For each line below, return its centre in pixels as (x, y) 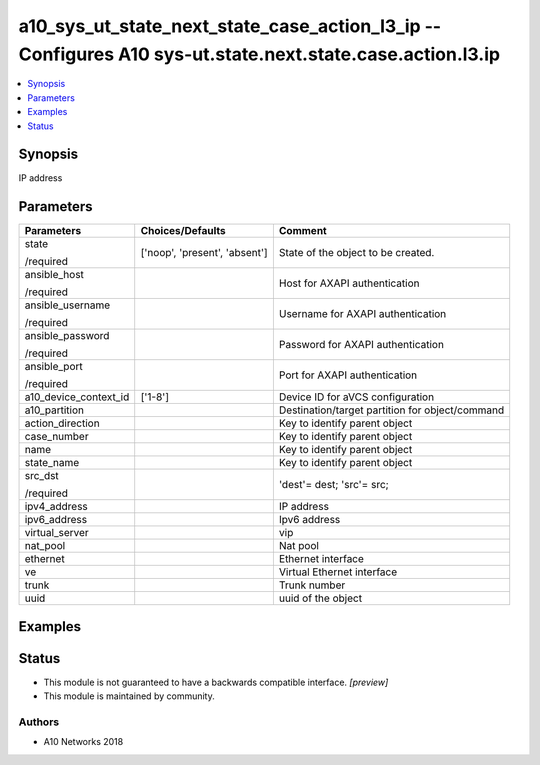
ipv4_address (56, 507)
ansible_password (67, 336)
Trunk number (312, 585)
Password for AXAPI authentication (361, 345)
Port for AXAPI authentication (348, 375)
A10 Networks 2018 (83, 742)
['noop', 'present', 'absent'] (204, 253)
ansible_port (54, 367)
